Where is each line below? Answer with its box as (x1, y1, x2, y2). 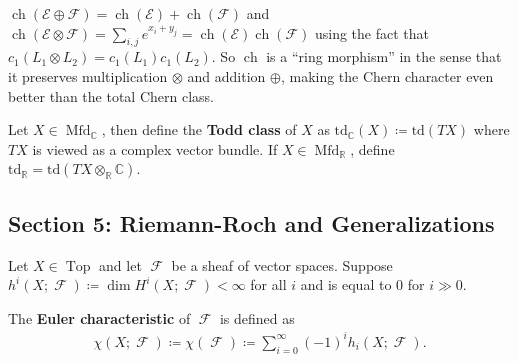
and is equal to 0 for (300, 274, 425, 295)
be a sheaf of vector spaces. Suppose (171, 254, 393, 275)
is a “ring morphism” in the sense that (266, 46, 502, 67)
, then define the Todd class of (101, 119, 297, 140)
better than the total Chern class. (8, 85, 214, 106)
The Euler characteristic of (8, 307, 191, 328)
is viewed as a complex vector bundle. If (32, 138, 278, 159)
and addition (187, 65, 266, 86)
